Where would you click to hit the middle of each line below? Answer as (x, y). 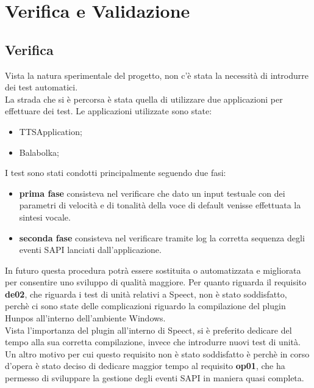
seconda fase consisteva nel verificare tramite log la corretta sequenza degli (162, 237)
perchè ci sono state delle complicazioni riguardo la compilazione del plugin (145, 306)
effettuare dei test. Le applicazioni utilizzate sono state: (109, 111)
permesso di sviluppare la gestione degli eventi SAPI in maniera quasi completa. (155, 378)
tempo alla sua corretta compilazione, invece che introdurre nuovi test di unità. (153, 342)
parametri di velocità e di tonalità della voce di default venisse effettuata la (160, 205)
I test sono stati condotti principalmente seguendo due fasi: (116, 173)
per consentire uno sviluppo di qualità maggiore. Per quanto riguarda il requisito (156, 282)
